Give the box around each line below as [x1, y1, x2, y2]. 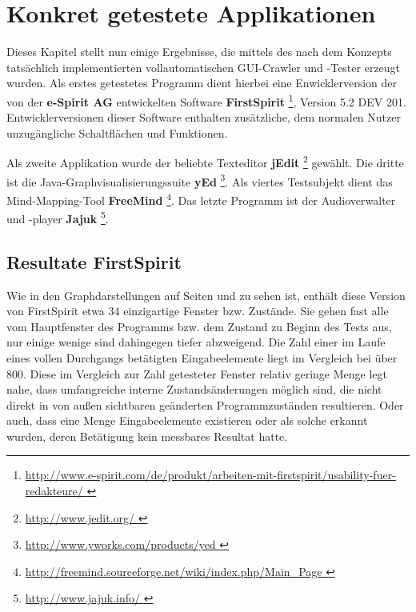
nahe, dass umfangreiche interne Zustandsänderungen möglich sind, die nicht [6, 381, 382, 398]
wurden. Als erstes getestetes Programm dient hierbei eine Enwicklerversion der [6, 74, 398, 91]
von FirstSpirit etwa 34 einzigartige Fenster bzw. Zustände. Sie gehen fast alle [6, 302, 389, 319]
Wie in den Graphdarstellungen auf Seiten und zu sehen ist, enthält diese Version [6, 286, 406, 303]
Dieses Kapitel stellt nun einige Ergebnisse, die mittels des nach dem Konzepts [6, 43, 392, 60]
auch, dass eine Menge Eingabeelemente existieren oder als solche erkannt [6, 412, 368, 429]
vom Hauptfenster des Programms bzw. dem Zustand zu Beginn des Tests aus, [6, 318, 392, 334]
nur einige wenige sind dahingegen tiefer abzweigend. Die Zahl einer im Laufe [6, 334, 386, 350]
